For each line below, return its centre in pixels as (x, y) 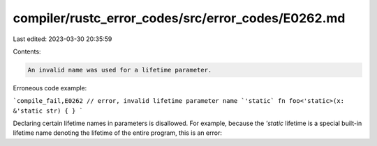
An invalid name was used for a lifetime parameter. (120, 70)
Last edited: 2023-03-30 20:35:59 (62, 39)
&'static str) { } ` (48, 111)
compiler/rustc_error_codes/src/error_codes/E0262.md (179, 18)
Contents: (27, 51)
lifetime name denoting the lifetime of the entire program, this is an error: (118, 133)
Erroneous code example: (50, 88)
